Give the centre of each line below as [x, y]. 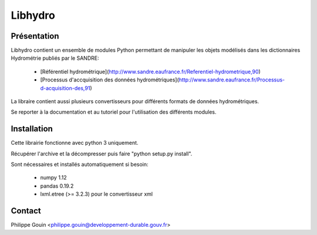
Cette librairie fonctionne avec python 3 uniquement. [75, 143]
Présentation [35, 36]
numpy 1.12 [53, 178]
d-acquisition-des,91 [65, 88]
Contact [26, 211]
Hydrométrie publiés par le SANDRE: [55, 58]
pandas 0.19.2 [57, 186]
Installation [32, 129]
